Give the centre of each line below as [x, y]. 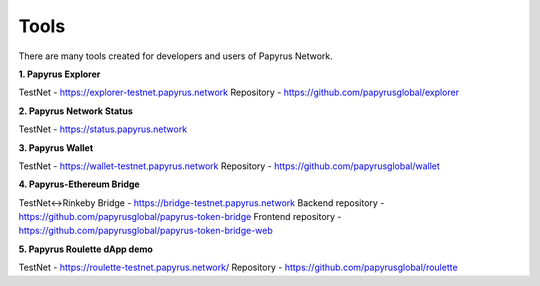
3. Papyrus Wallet [56, 147]
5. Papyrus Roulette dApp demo [86, 249]
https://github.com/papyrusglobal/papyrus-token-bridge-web [146, 231]
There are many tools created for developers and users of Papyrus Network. [176, 56]
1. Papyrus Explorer [59, 74]
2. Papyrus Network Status [76, 111]
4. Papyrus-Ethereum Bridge [79, 184]
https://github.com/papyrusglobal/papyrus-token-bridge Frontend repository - [180, 217]
